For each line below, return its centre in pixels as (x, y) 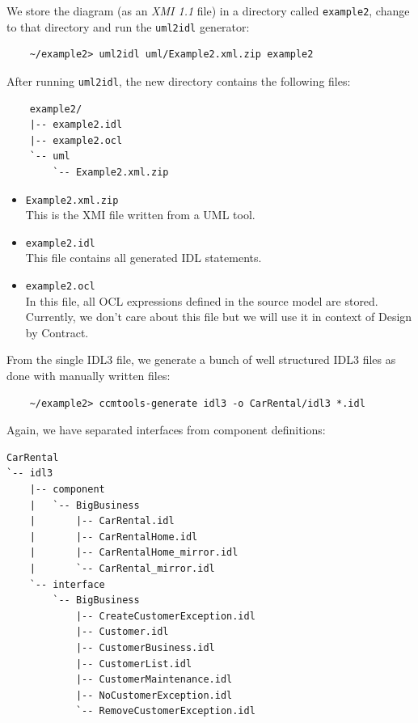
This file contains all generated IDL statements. (144, 258)
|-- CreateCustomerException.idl (165, 616)
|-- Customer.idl (122, 632)
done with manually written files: (89, 376)
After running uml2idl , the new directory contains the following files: (179, 80)
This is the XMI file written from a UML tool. (140, 215)
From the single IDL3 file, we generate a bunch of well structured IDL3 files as (201, 359)
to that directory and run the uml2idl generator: (128, 26)
